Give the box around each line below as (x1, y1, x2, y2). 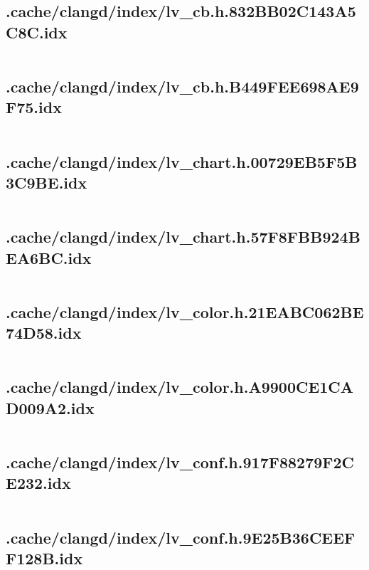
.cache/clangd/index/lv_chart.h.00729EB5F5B (6, 150, 358, 172)
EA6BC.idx (6, 246, 92, 268)
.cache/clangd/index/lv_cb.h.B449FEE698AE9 (6, 75, 359, 97)
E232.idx (6, 472, 71, 494)
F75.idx (6, 96, 62, 118)
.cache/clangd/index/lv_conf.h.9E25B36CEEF (6, 526, 355, 548)
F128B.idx (6, 547, 83, 569)
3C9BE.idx (6, 171, 87, 193)
